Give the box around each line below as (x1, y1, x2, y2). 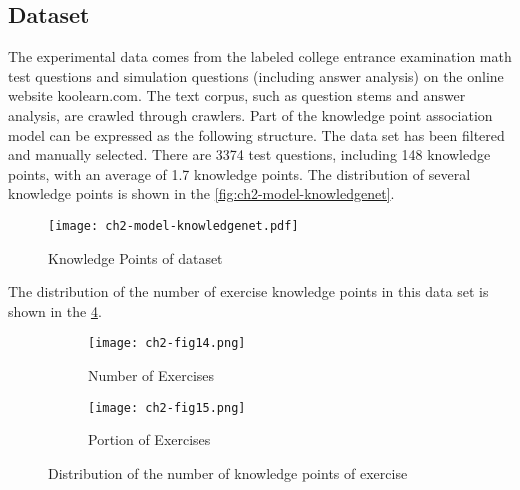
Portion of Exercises (88, 429, 211, 450)
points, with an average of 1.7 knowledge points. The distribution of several (8, 163, 471, 184)
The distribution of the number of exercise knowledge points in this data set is (8, 281, 489, 302)
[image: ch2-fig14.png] (88, 336, 246, 351)
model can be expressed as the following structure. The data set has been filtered (8, 124, 505, 145)
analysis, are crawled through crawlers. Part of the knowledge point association (8, 104, 493, 125)
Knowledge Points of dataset (48, 247, 223, 268)
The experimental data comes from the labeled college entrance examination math (8, 46, 512, 67)
